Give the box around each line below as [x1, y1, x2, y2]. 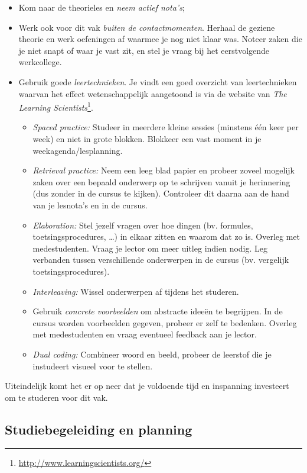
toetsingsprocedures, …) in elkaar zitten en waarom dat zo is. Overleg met [32, 230, 300, 243]
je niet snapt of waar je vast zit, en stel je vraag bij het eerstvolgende [18, 44, 270, 56]
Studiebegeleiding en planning [5, 420, 192, 438]
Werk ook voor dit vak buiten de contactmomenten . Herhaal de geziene [18, 21, 275, 33]
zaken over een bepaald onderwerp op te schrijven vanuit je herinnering [32, 175, 290, 188]
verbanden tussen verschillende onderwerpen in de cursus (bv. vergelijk [32, 253, 289, 266]
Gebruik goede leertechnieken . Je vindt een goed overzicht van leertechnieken [18, 75, 297, 88]
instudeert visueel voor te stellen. [32, 359, 153, 372]
